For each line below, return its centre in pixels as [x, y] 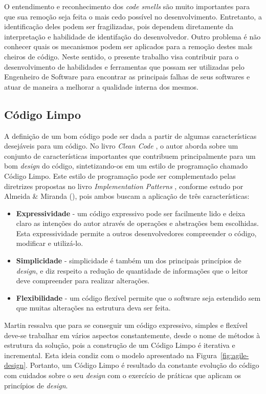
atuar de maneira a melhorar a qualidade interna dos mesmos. [101, 86]
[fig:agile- [235, 355]
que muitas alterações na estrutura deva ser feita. [93, 308]
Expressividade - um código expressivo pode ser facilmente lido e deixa [131, 213]
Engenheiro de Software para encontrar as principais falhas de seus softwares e [127, 77]
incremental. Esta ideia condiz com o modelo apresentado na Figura [110, 355]
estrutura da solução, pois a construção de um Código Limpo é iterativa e [120, 345]
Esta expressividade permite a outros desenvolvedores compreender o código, [136, 233]
